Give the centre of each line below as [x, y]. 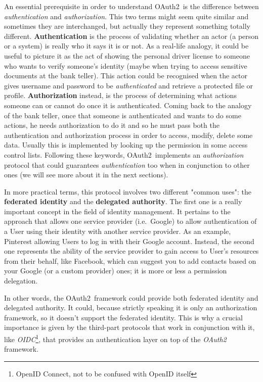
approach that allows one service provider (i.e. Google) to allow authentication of [130, 221]
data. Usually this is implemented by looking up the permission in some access [126, 145]
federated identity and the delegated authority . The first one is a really [123, 201]
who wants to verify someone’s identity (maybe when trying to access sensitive [126, 65]
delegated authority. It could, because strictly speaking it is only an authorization [131, 307]
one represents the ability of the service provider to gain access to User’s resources [131, 251]
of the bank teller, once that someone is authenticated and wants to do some [123, 115]
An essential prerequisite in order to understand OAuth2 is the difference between [131, 6]
